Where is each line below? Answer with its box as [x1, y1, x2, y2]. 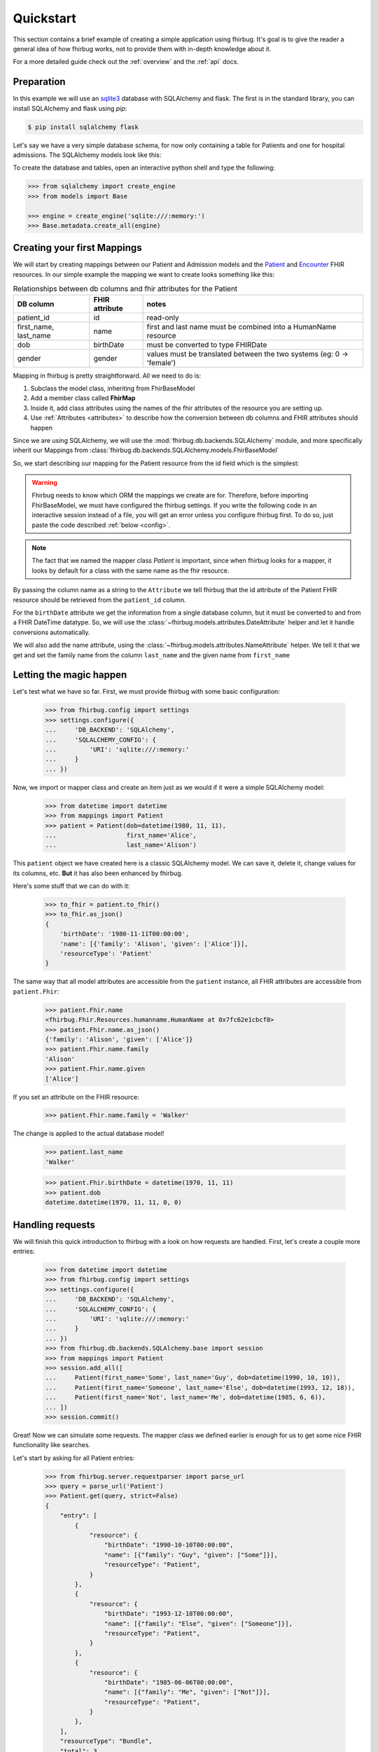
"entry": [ [59, 1512, 97, 1520]
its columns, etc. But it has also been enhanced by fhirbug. [13, 869, 183, 877]
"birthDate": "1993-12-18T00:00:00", [104, 1610, 234, 1618]
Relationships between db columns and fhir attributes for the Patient [13, 284, 238, 294]
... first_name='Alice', [45, 831, 197, 839]
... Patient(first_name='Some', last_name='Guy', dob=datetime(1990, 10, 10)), [45, 1374, 341, 1382]
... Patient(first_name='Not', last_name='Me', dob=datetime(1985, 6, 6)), [45, 1393, 326, 1402]
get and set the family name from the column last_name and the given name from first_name [13, 650, 290, 659]
